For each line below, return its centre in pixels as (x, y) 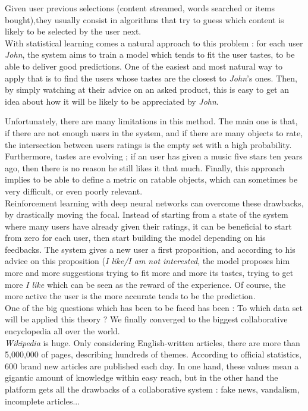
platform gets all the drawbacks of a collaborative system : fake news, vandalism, (152, 389)
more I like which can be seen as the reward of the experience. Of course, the (145, 284)
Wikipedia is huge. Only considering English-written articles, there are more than (153, 342)
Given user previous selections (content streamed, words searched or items (140, 8)
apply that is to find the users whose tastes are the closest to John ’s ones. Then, (151, 78)
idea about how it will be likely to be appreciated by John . (112, 101)
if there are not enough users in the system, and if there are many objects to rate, (154, 132)
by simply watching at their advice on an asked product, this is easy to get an (147, 90)
